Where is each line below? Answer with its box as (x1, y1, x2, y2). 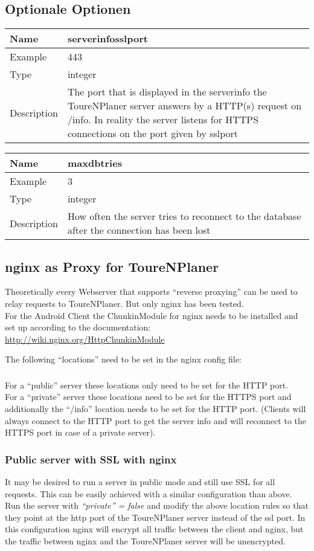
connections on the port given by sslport (67, 126, 239, 141)
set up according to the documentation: (5, 321, 151, 333)
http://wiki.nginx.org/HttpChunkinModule (5, 332, 165, 345)
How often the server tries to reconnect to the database (67, 209, 301, 224)
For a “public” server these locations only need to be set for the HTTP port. (5, 378, 289, 391)
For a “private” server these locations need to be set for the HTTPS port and (5, 390, 292, 403)
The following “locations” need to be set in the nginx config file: (5, 353, 242, 366)
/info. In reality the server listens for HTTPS (67, 112, 259, 127)
